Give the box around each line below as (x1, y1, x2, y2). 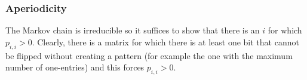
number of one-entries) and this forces (5, 61, 145, 73)
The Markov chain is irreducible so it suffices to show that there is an (5, 24, 260, 36)
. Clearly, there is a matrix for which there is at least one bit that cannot (32, 35, 299, 48)
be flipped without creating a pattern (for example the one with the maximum (5, 49, 293, 61)
